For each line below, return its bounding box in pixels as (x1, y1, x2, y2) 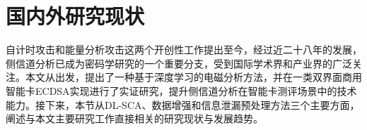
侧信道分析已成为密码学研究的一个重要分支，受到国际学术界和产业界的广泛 (6, 56, 352, 70)
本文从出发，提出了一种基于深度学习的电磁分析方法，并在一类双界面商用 (25, 70, 362, 84)
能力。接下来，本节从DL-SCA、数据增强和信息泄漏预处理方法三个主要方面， (6, 97, 360, 112)
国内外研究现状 (6, 1, 145, 30)
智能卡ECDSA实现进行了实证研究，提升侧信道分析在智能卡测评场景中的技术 (6, 83, 357, 98)
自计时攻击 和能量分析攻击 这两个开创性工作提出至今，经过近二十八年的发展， (6, 42, 362, 57)
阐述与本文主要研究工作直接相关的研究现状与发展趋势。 (6, 111, 263, 126)
